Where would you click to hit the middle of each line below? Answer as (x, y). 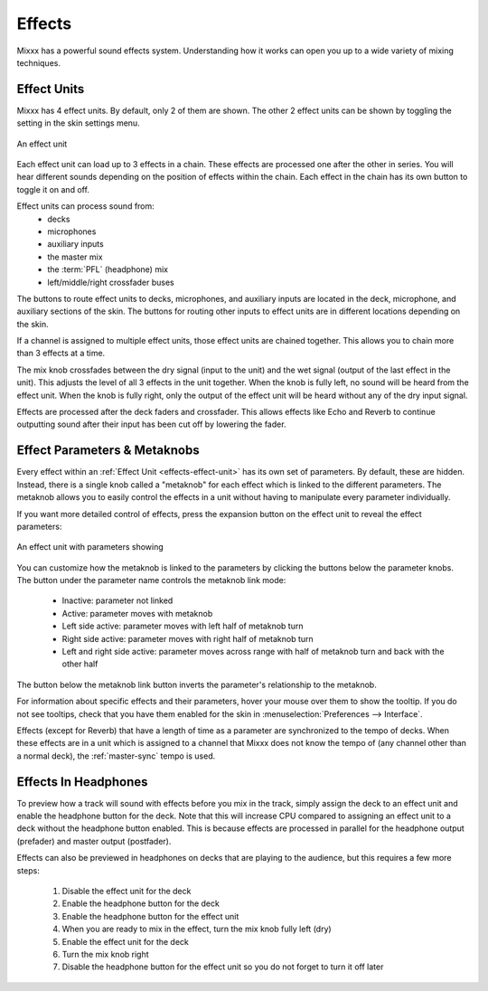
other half (80, 664)
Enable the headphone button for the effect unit (150, 916)
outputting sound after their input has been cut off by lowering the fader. (151, 424)
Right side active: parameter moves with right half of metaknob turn (188, 638)
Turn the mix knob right (105, 954)
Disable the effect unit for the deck (127, 892)
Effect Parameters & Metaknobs (108, 451)
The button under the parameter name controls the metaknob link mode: (151, 580)
